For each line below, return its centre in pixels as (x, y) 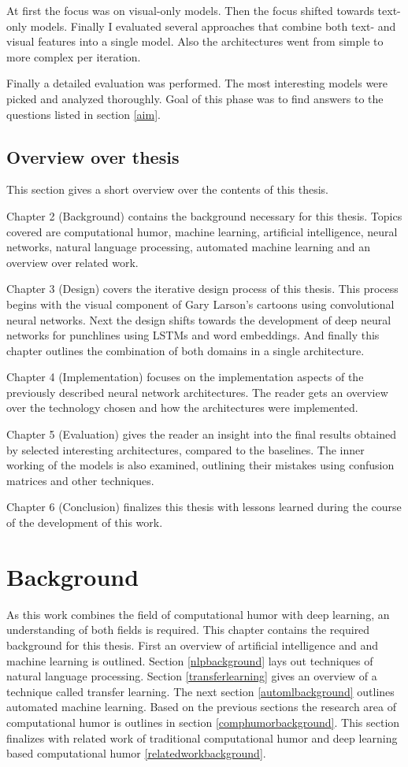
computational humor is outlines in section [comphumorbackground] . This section (203, 722)
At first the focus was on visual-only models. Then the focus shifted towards (190, 10)
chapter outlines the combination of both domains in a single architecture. (185, 350)
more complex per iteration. (74, 56)
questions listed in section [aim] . (83, 114)
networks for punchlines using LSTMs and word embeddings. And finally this (193, 335)
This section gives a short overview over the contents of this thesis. (167, 189)
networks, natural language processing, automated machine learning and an (189, 247)
